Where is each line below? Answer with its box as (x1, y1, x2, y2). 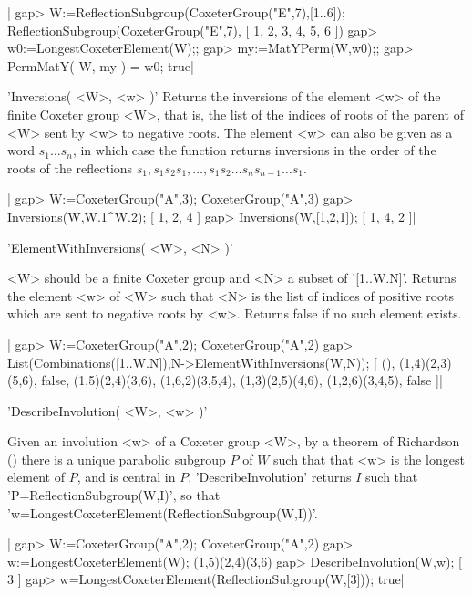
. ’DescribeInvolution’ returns (188, 467, 352, 486)
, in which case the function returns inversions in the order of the (72, 141, 436, 160)
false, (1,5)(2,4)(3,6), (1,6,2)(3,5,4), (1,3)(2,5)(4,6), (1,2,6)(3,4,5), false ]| (41, 371, 443, 390)
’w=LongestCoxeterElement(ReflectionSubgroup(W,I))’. (7, 503, 318, 522)
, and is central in (77, 467, 176, 486)
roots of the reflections (7, 158, 133, 177)
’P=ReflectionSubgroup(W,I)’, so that (7, 485, 221, 505)
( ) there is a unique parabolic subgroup (7, 449, 226, 468)
